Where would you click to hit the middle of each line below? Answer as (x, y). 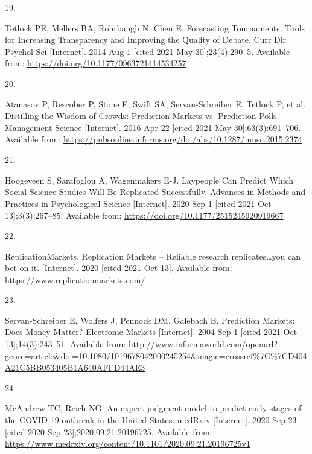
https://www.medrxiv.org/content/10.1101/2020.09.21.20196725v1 (128, 443)
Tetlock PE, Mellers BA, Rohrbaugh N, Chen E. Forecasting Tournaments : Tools (155, 27)
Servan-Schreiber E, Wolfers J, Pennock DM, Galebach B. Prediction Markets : (150, 320)
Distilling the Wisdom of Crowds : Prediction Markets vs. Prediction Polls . (142, 116)
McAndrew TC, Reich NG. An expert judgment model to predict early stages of (153, 408)
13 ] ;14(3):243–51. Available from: (65, 344)
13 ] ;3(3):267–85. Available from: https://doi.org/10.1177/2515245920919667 (144, 215)
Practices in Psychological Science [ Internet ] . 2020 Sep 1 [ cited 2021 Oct (138, 203)
